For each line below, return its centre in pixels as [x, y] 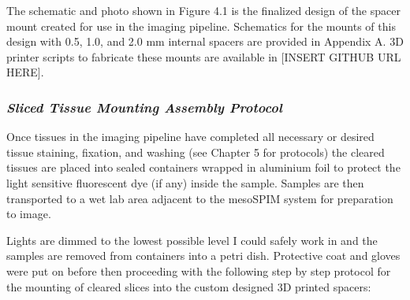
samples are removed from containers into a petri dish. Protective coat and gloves [203, 256]
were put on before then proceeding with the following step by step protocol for [199, 270]
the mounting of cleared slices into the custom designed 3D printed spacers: [189, 286]
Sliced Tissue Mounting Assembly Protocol [144, 107]
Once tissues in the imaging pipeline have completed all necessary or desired [190, 137]
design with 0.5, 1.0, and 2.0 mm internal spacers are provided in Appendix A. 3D [205, 41]
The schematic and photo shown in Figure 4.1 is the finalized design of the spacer [203, 10]
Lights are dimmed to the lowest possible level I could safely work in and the [192, 240]
